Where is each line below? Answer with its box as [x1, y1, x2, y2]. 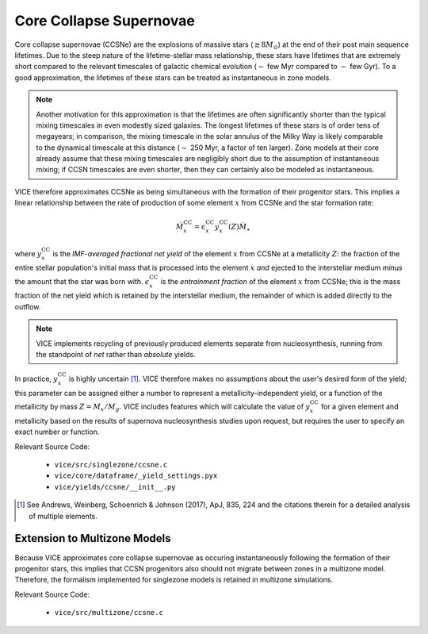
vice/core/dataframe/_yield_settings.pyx [54, 471, 218, 480]
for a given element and [321, 402, 399, 412]
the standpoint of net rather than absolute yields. [36, 349, 196, 359]
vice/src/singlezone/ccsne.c [54, 460, 168, 470]
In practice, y [14, 374, 59, 384]
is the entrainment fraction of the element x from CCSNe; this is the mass [160, 276, 401, 286]
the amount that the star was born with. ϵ [14, 276, 150, 286]
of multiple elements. [29, 511, 98, 521]
